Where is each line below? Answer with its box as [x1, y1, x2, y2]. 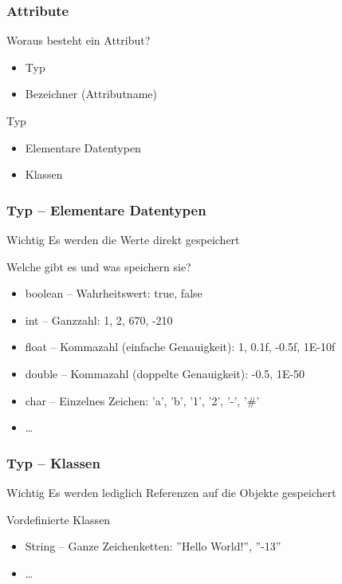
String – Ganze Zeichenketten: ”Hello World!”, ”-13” [25, 538, 281, 554]
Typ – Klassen [6, 452, 100, 472]
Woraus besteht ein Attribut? [6, 32, 151, 49]
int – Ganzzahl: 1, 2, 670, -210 [25, 311, 173, 328]
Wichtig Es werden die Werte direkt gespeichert [6, 231, 240, 247]
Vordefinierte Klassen [6, 511, 111, 527]
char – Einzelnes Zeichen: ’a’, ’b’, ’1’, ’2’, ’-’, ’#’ [25, 392, 260, 408]
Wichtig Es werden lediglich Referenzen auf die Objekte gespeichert [6, 483, 336, 500]
